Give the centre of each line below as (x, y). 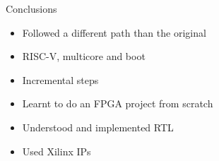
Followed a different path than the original (114, 32)
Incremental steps (60, 79)
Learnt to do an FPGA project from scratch (118, 103)
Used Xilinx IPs (57, 151)
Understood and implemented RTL (98, 127)
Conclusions (31, 8)
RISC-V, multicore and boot (84, 56)
